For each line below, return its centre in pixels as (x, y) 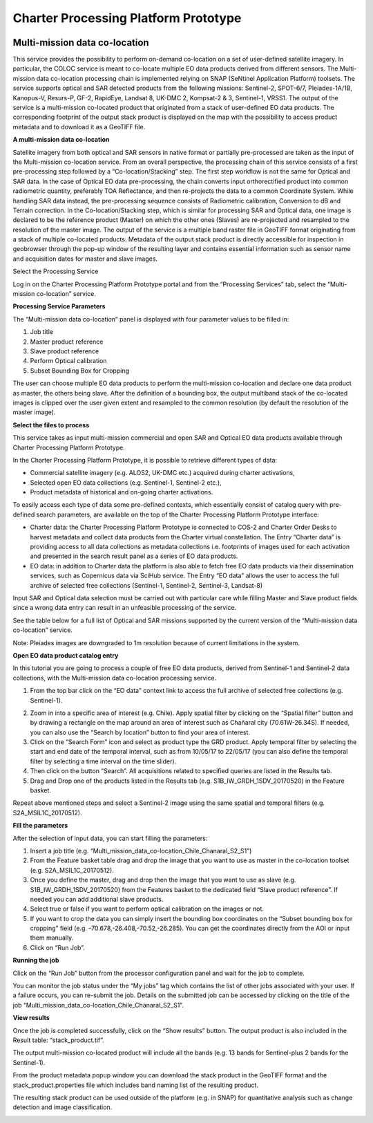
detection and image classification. (63, 1107)
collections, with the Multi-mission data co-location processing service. (115, 678)
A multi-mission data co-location (61, 140)
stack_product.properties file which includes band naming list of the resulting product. (136, 1085)
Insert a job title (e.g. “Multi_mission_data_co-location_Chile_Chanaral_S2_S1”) (141, 851)
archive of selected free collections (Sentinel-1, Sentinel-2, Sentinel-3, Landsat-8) (146, 585)
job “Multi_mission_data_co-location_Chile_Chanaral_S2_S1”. (98, 1005)
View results (31, 1018)
